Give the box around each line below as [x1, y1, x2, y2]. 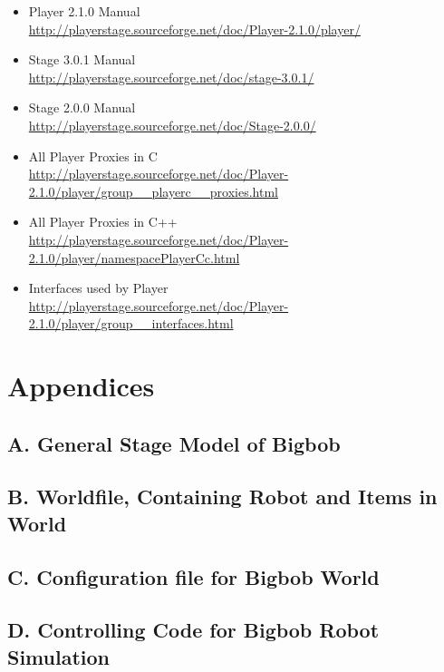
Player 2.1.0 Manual [28, 2, 140, 20]
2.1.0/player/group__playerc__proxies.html [28, 181, 279, 200]
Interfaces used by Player [28, 278, 169, 297]
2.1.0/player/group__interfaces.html [28, 314, 234, 333]
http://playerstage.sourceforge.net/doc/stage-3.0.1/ [28, 67, 314, 86]
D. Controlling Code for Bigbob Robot [7, 616, 380, 644]
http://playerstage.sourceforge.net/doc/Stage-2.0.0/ [28, 115, 316, 134]
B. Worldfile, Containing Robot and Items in [7, 482, 438, 511]
